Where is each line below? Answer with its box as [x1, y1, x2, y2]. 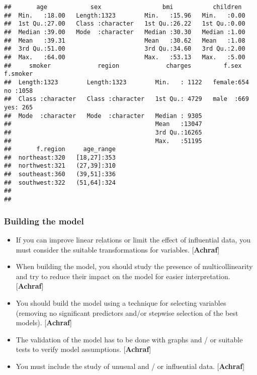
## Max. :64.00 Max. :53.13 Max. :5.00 [4, 53, 245, 61]
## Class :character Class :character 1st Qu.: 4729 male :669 [4, 95, 249, 103]
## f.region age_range [4, 146, 116, 153]
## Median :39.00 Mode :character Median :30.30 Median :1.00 [4, 28, 245, 36]
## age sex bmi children [4, 4, 242, 11]
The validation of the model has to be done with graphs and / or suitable [16, 334, 243, 344]
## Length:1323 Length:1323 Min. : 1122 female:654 [4, 78, 249, 86]
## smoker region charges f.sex [4, 62, 242, 69]
